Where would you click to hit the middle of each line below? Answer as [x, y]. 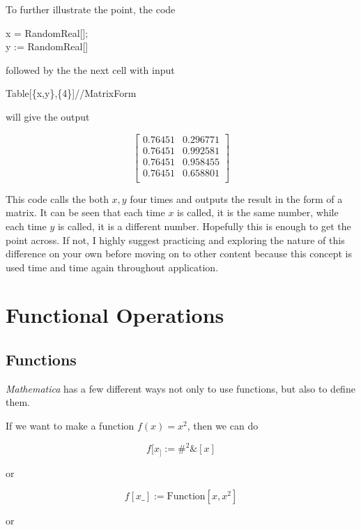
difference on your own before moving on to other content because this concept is [179, 253]
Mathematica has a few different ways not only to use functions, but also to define [180, 388]
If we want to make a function [70, 426]
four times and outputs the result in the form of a [236, 198]
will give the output [48, 116]
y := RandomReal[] [47, 46]
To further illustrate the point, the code [91, 9]
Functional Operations [115, 315]
